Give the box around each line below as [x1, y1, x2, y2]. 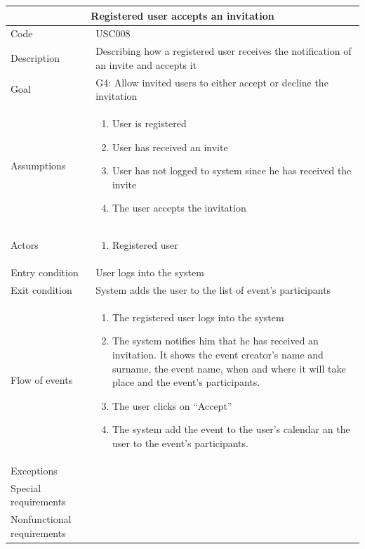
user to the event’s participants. [112, 435, 248, 450]
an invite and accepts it [95, 57, 197, 72]
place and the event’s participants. [112, 375, 260, 389]
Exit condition [11, 282, 72, 297]
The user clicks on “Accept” [112, 398, 232, 413]
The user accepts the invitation [112, 200, 246, 215]
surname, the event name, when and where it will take [112, 361, 346, 375]
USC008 [95, 26, 131, 41]
